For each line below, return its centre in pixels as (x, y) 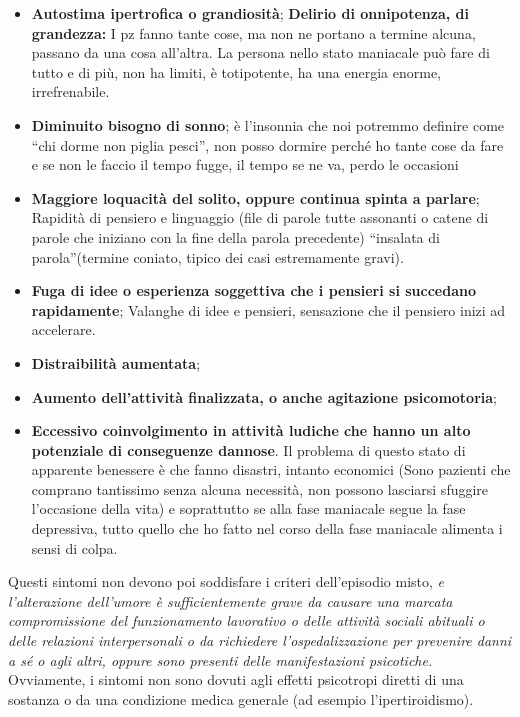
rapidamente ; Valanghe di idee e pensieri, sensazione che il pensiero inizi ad (268, 309)
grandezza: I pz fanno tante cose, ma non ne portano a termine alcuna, (253, 32)
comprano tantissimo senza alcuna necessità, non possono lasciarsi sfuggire (260, 488)
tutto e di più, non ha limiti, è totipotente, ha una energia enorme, (236, 71)
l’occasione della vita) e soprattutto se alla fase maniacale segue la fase (248, 508)
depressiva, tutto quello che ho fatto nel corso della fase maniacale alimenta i (267, 528)
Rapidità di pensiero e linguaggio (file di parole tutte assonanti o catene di (260, 217)
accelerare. (63, 329)
